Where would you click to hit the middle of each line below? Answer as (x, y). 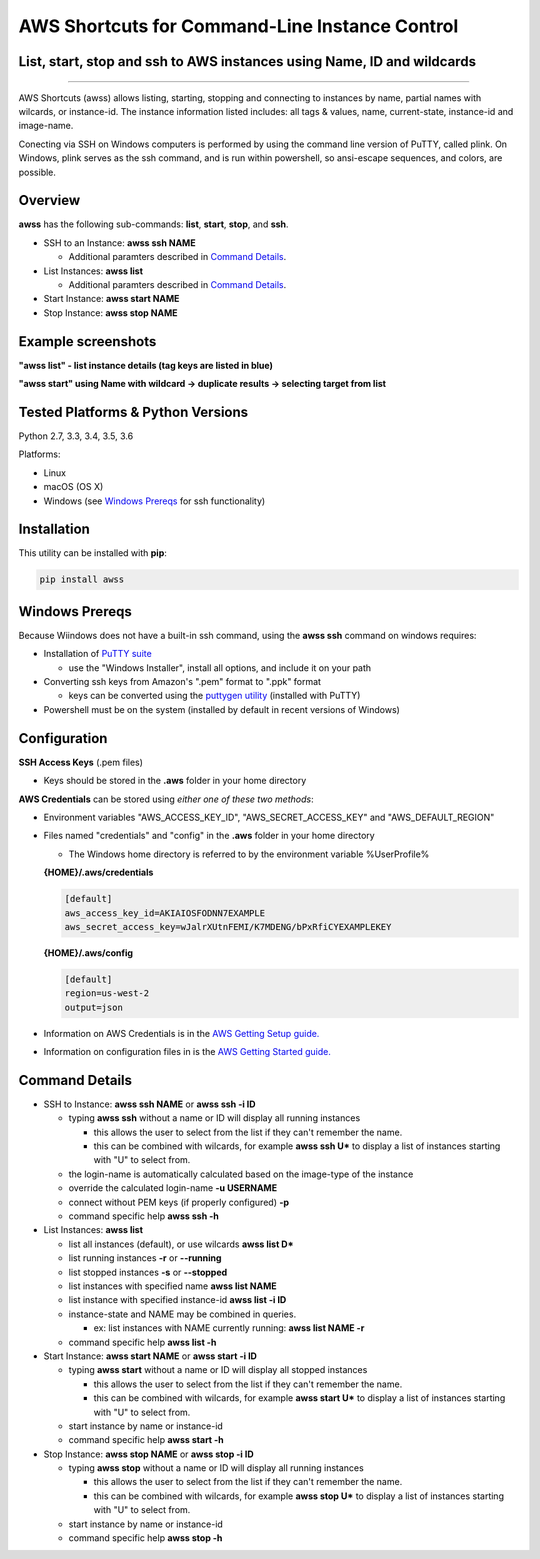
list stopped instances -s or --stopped (148, 1272)
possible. (37, 172)
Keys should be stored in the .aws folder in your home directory (175, 781)
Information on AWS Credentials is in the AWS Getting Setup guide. (181, 1033)
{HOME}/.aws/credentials (98, 872)
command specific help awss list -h (142, 1342)
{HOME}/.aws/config (88, 952)
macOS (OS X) (73, 487)
